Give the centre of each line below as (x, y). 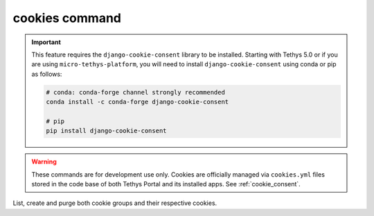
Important (46, 42)
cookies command (67, 18)
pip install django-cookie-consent (106, 131)
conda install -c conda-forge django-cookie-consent (137, 102)
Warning (44, 161)
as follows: (47, 74)
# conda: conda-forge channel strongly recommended (135, 92)
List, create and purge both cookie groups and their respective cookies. (115, 203)
